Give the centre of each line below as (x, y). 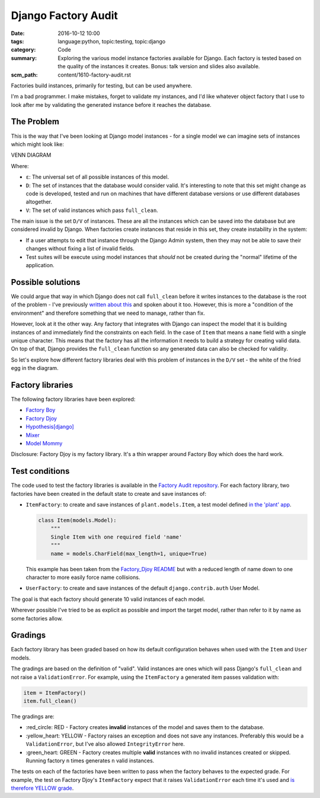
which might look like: (38, 144)
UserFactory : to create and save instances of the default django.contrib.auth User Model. (143, 588)
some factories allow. (37, 618)
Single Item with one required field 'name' (116, 537)
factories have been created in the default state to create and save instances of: (109, 493)
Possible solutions (46, 282)
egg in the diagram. (35, 368)
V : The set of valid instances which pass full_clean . (92, 210)
